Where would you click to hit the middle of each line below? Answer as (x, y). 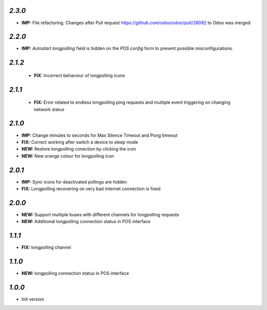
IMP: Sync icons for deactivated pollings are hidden (74, 182)
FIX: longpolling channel (46, 247)
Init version (33, 299)
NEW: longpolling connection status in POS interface (75, 273)
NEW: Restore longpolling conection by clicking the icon (79, 149)
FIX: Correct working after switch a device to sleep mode (80, 142)
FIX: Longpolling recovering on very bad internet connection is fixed (91, 189)
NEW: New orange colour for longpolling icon (68, 156)
